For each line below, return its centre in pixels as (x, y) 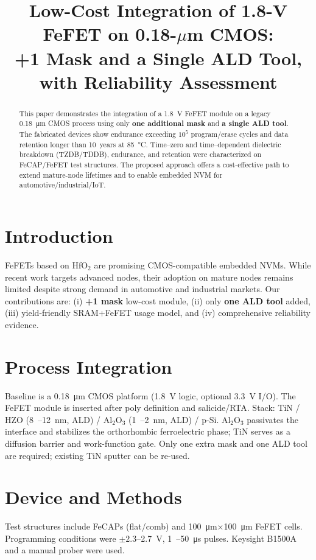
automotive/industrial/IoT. (62, 185)
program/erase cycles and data (240, 134)
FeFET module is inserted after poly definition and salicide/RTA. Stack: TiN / (153, 408)
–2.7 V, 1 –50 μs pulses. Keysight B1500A (216, 538)
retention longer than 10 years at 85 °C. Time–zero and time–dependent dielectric (150, 144)
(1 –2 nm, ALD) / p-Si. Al (180, 419)
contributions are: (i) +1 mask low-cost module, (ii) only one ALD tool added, (158, 300)
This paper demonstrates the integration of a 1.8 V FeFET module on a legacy (145, 113)
